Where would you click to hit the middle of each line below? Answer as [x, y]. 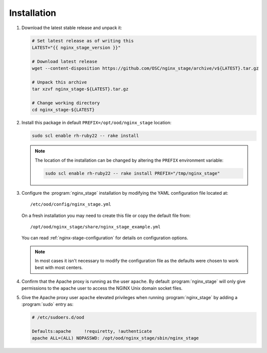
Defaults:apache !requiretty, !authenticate [92, 331]
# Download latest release [65, 61]
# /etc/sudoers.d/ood [58, 317]
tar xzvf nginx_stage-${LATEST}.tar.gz [80, 89]
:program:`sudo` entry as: [47, 305]
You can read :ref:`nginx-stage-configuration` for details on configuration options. [105, 238]
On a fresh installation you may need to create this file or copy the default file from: [106, 216]
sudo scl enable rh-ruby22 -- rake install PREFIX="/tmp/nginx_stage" [133, 173]
